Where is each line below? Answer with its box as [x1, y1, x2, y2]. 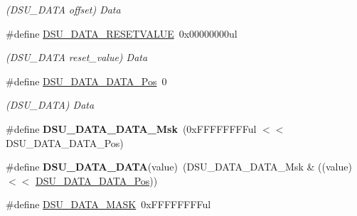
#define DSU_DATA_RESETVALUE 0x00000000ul [6, 26, 238, 40]
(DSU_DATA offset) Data [6, 2, 121, 16]
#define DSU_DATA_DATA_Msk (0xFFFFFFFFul [6, 121, 257, 136]
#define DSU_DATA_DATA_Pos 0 [6, 73, 167, 88]
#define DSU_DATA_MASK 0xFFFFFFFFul [6, 197, 211, 212]
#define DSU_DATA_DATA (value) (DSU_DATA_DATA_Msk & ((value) [6, 159, 352, 174]
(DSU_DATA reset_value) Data [6, 50, 148, 65]
